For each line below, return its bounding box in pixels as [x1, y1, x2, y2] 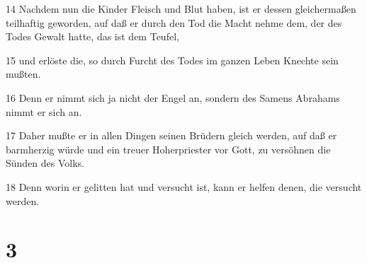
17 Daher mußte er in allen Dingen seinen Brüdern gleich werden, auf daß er [6, 128, 337, 143]
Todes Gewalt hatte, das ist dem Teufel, [6, 29, 179, 44]
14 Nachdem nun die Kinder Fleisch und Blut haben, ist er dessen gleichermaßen [6, 1, 356, 16]
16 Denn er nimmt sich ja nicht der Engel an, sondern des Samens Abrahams [6, 90, 340, 105]
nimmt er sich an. [6, 104, 82, 119]
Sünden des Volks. [6, 156, 85, 170]
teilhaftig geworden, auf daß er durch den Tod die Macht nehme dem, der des [6, 15, 342, 30]
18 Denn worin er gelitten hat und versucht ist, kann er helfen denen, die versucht [6, 179, 362, 194]
